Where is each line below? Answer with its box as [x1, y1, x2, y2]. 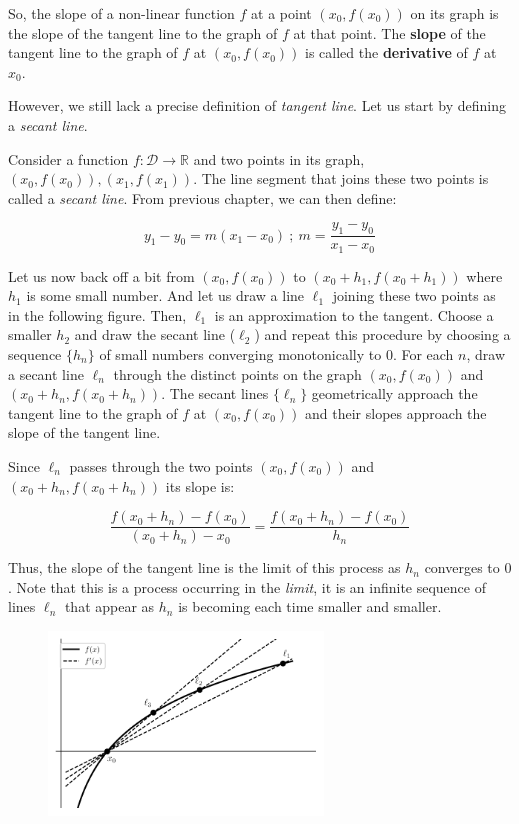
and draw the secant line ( [74, 324, 236, 345]
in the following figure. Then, [8, 304, 187, 325]
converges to [424, 557, 500, 578]
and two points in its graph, [193, 148, 365, 169]
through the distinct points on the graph [113, 363, 362, 384]
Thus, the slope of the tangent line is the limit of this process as [8, 557, 401, 578]
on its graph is [410, 3, 499, 23]
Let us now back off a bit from [8, 265, 195, 286]
